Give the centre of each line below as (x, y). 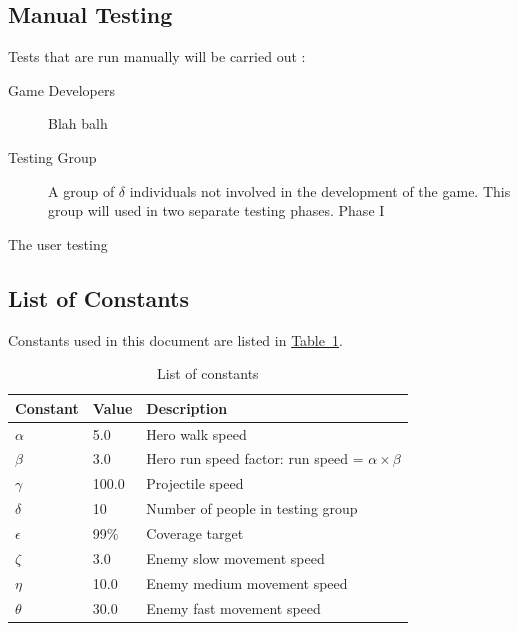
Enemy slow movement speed (235, 557)
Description (187, 407)
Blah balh (78, 123)
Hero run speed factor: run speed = (255, 458)
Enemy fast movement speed (233, 607)
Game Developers (61, 89)
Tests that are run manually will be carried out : (157, 56)
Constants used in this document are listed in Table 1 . (175, 339)
